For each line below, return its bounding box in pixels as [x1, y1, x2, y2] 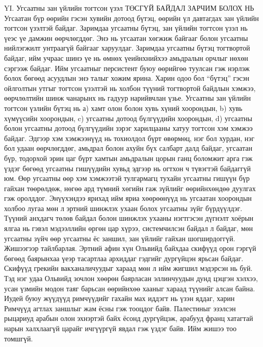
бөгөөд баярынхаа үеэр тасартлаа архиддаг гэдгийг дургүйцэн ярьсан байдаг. [4, 252, 244, 263]
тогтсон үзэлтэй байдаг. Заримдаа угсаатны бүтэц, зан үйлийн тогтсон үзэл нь [4, 22, 248, 33]
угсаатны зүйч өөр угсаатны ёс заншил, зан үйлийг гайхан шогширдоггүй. [4, 233, 235, 243]
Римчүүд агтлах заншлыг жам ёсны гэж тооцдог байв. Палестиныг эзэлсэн [4, 303, 236, 313]
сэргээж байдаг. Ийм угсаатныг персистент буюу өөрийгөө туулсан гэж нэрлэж [4, 62, 250, 73]
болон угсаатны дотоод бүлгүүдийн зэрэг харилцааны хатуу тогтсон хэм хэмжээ [4, 123, 253, 133]
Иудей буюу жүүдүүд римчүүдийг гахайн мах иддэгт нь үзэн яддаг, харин [4, 293, 235, 304]
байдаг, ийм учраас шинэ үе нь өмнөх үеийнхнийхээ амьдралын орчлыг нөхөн [4, 52, 248, 63]
